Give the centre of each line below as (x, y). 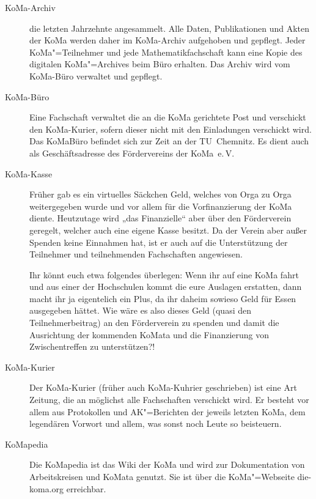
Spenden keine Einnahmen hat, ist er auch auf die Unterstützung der (159, 242)
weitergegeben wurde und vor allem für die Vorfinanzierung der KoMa (161, 206)
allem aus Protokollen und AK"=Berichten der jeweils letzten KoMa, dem (167, 411)
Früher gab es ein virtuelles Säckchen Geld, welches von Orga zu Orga (160, 194)
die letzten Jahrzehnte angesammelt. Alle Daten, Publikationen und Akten (170, 28)
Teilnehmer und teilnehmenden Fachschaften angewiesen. (136, 254)
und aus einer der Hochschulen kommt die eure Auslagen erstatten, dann (166, 286)
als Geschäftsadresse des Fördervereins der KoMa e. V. (132, 153)
